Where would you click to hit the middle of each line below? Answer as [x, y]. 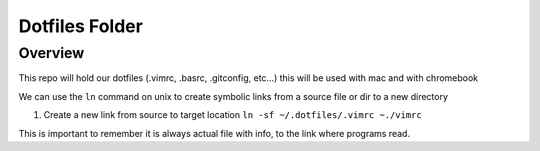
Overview [51, 53]
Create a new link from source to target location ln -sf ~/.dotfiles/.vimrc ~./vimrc [232, 115]
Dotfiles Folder [81, 26]
